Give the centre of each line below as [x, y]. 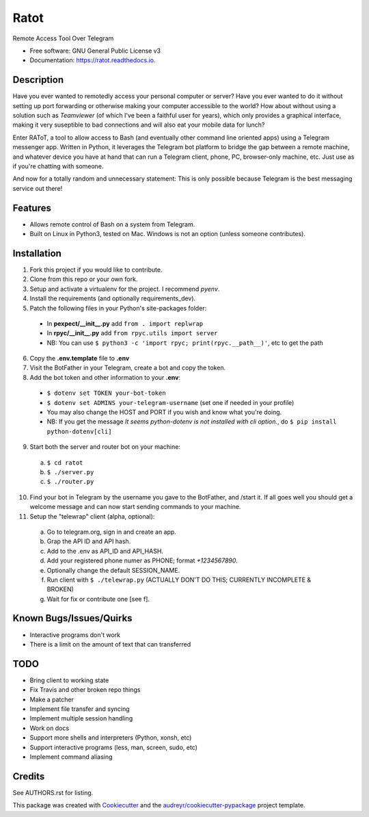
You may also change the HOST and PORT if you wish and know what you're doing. [164, 412]
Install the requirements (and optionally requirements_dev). [113, 298]
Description [38, 80]
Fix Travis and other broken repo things [85, 690]
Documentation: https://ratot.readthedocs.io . [93, 60]
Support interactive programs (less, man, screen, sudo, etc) [114, 747]
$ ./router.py [70, 482]
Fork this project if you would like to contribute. [96, 270]
